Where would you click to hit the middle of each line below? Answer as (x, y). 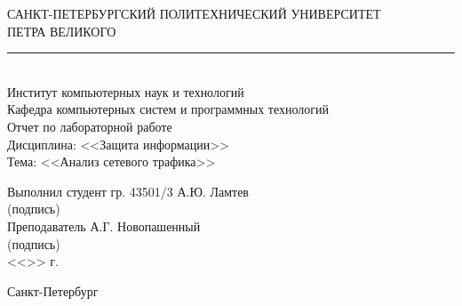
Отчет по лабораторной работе (90, 126)
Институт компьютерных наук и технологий (126, 91)
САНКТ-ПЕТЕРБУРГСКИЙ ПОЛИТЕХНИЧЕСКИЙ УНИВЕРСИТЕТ (194, 13)
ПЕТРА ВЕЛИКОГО (62, 31)
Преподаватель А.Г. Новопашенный (104, 225)
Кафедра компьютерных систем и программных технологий (168, 109)
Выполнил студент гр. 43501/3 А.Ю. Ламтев (128, 191)
